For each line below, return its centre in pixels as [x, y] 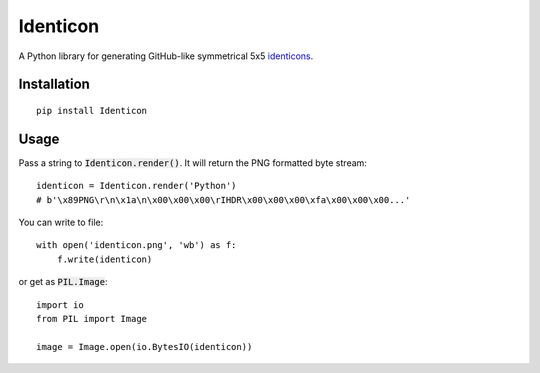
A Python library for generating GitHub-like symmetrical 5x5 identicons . [166, 56]
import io [60, 304]
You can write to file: [61, 222]
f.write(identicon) [104, 259]
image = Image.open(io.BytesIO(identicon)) [144, 346]
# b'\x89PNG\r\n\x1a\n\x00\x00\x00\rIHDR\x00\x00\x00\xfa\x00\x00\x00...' [223, 199]
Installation [54, 84]
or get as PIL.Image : [63, 282]
